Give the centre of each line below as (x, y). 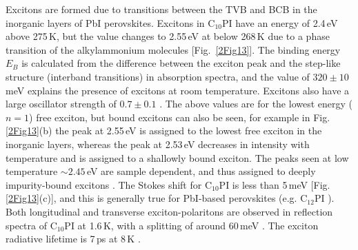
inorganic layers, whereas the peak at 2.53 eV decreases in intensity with (158, 144)
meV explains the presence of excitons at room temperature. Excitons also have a (178, 90)
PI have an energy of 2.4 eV (280, 22)
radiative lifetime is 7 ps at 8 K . (73, 239)
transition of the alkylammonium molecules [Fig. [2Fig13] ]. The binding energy (173, 49)
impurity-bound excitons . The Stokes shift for (104, 184)
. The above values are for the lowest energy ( (256, 104)
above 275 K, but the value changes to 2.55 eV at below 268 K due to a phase (168, 36)
